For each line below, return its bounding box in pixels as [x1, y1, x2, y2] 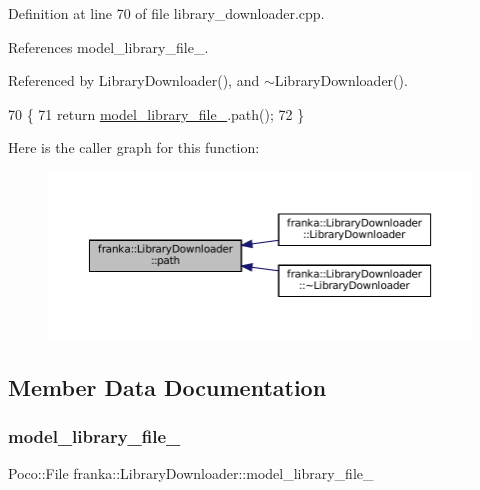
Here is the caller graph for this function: [8, 137, 260, 158]
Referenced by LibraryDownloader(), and [8, 70, 260, 91]
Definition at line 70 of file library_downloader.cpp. [8, 3, 325, 23]
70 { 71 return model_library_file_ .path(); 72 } [8, 103, 305, 124]
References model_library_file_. [8, 36, 209, 57]
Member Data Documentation [8, 371, 327, 402]
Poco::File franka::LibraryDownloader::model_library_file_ [8, 463, 374, 484]
